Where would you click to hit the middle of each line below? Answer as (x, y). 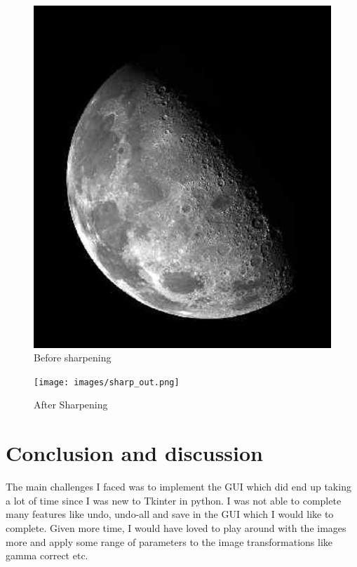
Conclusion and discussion (134, 453)
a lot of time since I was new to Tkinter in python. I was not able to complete (174, 500)
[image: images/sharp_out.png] (107, 382)
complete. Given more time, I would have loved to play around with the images (176, 527)
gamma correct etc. (47, 555)
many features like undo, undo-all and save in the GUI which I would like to (170, 514)
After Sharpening (71, 405)
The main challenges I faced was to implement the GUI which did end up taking (178, 487)
